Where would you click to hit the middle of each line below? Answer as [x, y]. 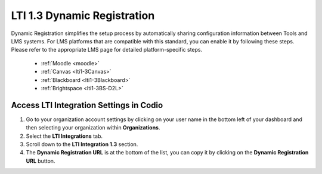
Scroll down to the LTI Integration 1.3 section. [82, 144]
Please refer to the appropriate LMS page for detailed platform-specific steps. [107, 50]
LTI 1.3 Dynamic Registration [83, 15]
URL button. [41, 161]
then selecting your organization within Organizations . [93, 128]
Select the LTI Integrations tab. [64, 136]
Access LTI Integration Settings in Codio [87, 105]
